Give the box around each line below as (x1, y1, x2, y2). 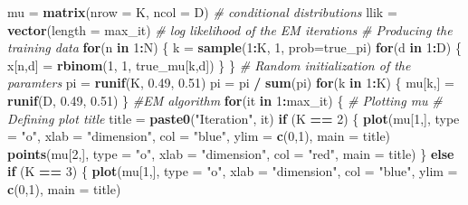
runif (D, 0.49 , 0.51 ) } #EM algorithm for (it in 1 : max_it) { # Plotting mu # (7, 90, 443, 109)
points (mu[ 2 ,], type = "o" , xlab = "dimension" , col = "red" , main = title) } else (7, 144, 454, 163)
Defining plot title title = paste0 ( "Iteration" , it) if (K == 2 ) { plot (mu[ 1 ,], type (7, 108, 460, 127)
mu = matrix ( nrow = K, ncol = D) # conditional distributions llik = (7, 3, 397, 21)
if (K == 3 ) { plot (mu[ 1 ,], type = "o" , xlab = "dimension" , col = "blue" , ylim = (7, 162, 458, 181)
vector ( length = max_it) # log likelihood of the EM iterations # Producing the (7, 20, 453, 39)
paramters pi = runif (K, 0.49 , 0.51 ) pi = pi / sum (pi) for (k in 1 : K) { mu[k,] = (7, 73, 454, 92)
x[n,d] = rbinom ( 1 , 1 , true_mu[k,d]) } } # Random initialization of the (7, 55, 411, 74)
